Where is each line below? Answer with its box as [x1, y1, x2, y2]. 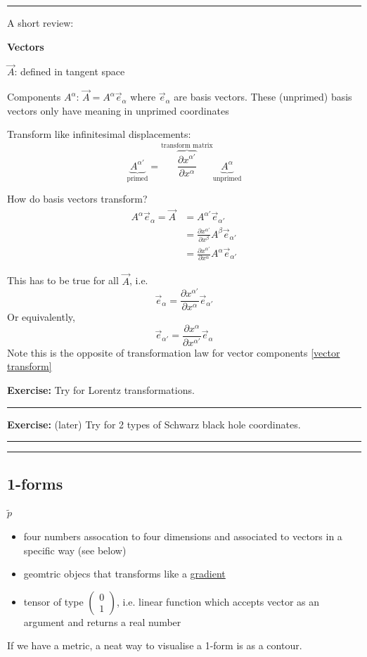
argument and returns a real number [23, 614, 181, 629]
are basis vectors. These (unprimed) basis [174, 89, 352, 104]
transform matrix [161, 141, 213, 149]
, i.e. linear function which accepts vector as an [117, 594, 320, 608]
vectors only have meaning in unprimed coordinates [7, 103, 229, 117]
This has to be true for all [7, 273, 119, 288]
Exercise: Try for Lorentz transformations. [7, 383, 195, 397]
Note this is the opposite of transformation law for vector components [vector [7, 345, 340, 359]
